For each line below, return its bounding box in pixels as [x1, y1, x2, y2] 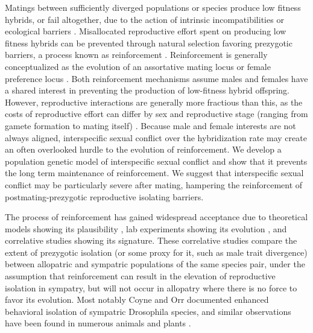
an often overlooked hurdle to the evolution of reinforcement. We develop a [5, 143, 282, 156]
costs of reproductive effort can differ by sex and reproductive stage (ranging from [5, 107, 308, 120]
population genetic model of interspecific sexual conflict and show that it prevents [5, 154, 308, 167]
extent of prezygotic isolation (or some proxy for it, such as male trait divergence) [5, 246, 308, 258]
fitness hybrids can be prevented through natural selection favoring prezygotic [5, 36, 292, 49]
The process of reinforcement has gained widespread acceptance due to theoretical [5, 211, 308, 223]
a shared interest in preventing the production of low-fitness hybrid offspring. [5, 84, 289, 97]
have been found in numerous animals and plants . [5, 317, 191, 329]
